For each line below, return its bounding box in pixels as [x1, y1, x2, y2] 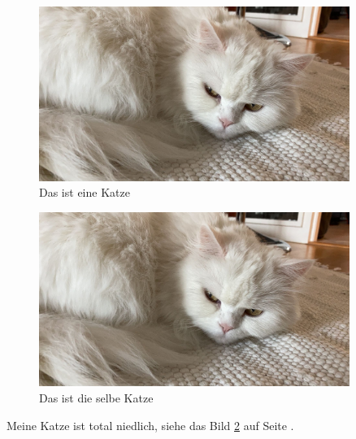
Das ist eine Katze [39, 184, 130, 201]
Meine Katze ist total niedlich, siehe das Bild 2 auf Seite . [7, 416, 294, 433]
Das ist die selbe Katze [39, 389, 154, 406]
